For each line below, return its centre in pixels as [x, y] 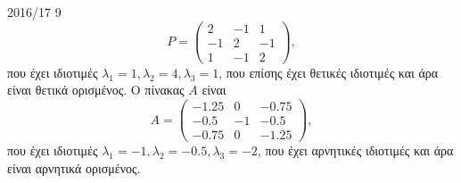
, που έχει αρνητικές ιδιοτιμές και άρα [355, 150]
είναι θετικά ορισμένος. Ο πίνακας [96, 90]
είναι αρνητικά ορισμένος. [74, 167]
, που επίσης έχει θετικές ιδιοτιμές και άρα [329, 72]
